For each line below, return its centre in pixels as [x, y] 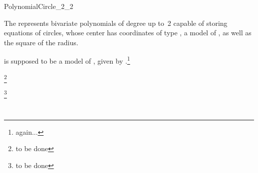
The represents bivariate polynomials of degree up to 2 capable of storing [116, 23]
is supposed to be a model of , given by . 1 [67, 60]
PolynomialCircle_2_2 [39, 6]
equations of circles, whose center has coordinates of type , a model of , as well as [128, 33]
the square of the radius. [41, 42]
